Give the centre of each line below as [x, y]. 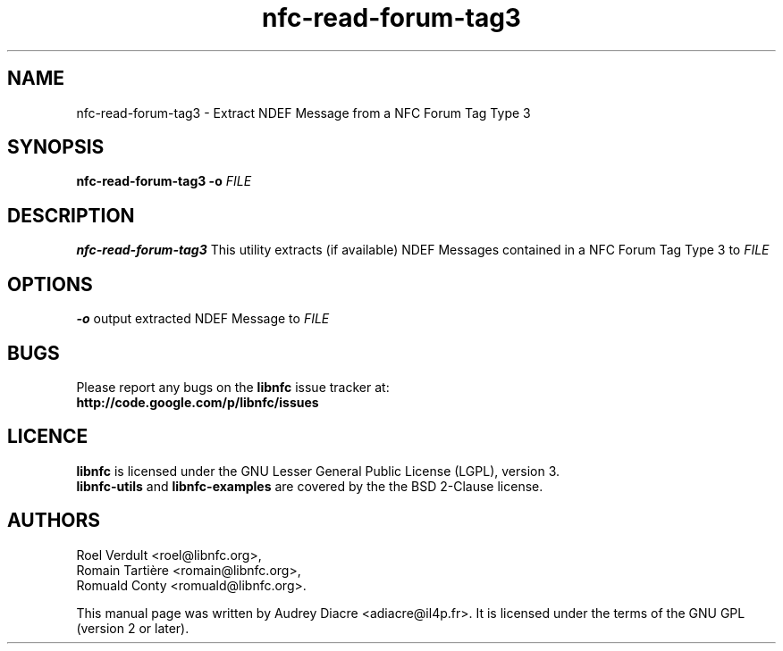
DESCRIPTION [71, 215]
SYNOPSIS [56, 147]
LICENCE [48, 437]
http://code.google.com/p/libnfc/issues [198, 402]
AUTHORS [54, 521]
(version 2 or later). [133, 628]
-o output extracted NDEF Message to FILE [203, 319]
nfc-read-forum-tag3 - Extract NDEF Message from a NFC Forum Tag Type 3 [303, 113]
